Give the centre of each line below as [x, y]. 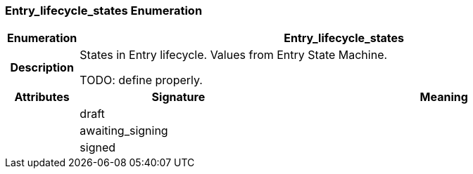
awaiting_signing [124, 131]
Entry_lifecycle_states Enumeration [104, 11]
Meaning [444, 97]
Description [42, 68]
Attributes [42, 97]
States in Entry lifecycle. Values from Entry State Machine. [234, 55]
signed [98, 148]
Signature [178, 97]
